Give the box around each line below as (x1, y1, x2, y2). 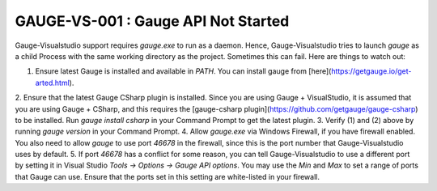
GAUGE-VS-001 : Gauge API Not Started (15, 12, 290, 30)
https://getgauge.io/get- (330, 66, 412, 76)
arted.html (35, 78, 70, 87)
